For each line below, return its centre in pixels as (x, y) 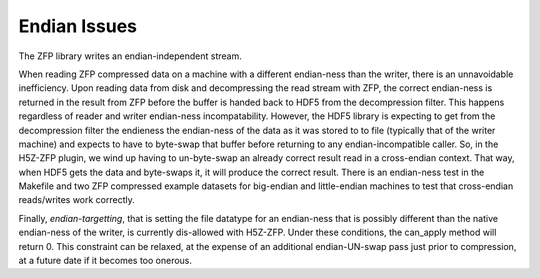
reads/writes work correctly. (76, 200)
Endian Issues (78, 26)
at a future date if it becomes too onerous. (105, 261)
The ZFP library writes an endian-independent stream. (130, 56)
